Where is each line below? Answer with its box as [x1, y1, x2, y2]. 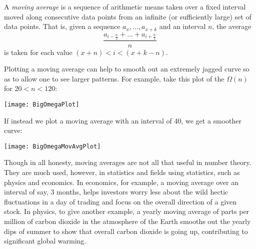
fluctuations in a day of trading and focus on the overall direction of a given [4, 196, 237, 206]
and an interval [159, 21, 206, 31]
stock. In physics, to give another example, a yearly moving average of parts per [4, 206, 249, 216]
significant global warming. [4, 235, 86, 246]
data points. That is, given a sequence [4, 21, 120, 31]
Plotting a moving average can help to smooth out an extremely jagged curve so [4, 63, 249, 74]
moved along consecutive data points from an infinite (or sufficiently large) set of [4, 11, 251, 21]
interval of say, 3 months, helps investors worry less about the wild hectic [4, 186, 228, 197]
